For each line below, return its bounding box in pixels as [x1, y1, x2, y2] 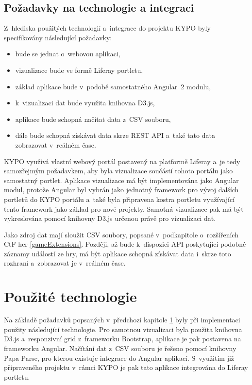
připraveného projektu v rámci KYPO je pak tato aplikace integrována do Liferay [4, 362, 248, 372]
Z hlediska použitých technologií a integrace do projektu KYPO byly [4, 23, 211, 33]
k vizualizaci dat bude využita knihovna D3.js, [15, 98, 155, 108]
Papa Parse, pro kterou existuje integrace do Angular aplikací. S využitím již [4, 352, 235, 363]
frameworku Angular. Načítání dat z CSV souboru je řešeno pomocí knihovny [4, 343, 236, 353]
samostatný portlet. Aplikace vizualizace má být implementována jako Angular [4, 175, 239, 185]
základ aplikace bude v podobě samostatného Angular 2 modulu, [15, 81, 211, 91]
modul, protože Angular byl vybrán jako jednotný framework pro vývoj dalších [4, 184, 239, 195]
